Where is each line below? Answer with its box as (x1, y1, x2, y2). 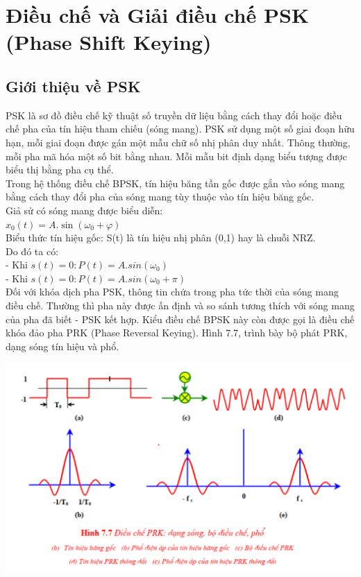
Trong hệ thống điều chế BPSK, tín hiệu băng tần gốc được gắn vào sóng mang (6, 175, 345, 190)
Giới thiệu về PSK (6, 75, 141, 96)
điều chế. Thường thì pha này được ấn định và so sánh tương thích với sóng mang (6, 298, 355, 313)
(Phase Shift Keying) (6, 28, 212, 56)
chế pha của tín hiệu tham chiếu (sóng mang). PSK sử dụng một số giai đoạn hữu (6, 121, 355, 136)
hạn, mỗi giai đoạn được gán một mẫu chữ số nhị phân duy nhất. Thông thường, (6, 135, 351, 149)
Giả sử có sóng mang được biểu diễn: (6, 203, 163, 217)
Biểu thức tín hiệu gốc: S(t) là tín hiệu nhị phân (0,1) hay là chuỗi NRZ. (6, 230, 316, 245)
